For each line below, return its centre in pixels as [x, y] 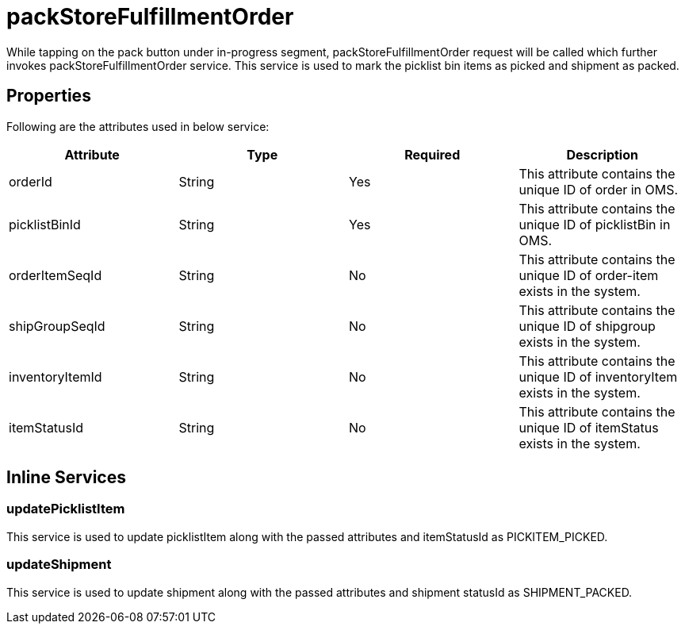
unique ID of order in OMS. [599, 189]
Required [432, 154]
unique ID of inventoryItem [598, 376]
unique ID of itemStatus [589, 427]
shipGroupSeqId [57, 326]
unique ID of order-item [589, 275]
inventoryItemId [55, 376]
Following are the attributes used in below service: [138, 126]
